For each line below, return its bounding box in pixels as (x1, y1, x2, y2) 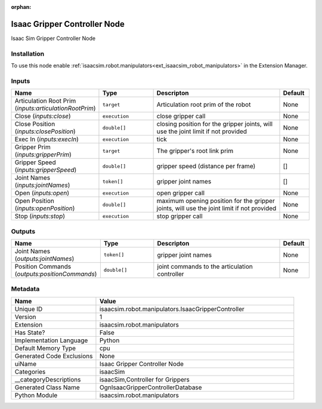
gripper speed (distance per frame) (156, 162, 256, 170)
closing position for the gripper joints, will (156, 120, 273, 128)
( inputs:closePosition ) (14, 127, 76, 136)
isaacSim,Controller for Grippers (99, 375, 190, 383)
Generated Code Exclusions (14, 352, 93, 360)
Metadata (11, 285, 40, 293)
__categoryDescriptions (14, 375, 81, 383)
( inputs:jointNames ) (14, 181, 70, 189)
